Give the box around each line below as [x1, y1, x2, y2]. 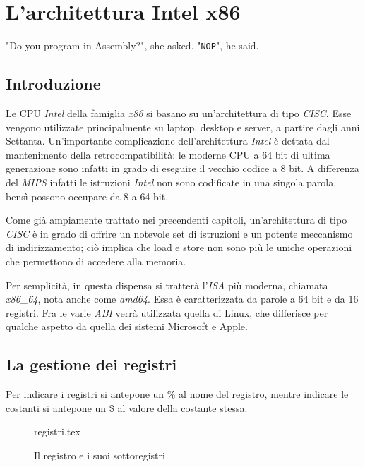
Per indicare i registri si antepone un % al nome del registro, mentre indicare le [6, 387, 349, 401]
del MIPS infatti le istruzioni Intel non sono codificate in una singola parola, [6, 174, 337, 189]
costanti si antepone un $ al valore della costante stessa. [6, 400, 248, 415]
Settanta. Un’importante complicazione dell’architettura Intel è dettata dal [6, 133, 330, 148]
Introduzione [6, 73, 101, 95]
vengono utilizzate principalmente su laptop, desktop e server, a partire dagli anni [6, 119, 360, 134]
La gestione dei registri [6, 353, 177, 375]
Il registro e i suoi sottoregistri [34, 447, 165, 462]
